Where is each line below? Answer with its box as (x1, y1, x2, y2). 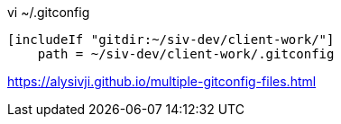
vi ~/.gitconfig (7, 4, 90, 20)
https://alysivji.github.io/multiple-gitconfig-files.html (7, 74, 317, 89)
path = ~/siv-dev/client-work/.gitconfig (37, 47, 335, 61)
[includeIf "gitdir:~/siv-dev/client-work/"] (7, 32, 335, 47)
